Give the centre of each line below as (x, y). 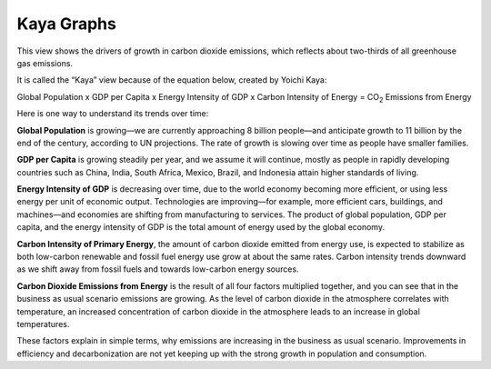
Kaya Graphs (67, 24)
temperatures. (43, 324)
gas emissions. (45, 63)
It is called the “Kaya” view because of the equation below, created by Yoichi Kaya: (172, 80)
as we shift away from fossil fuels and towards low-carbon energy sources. (158, 269)
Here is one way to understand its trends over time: (113, 114)
